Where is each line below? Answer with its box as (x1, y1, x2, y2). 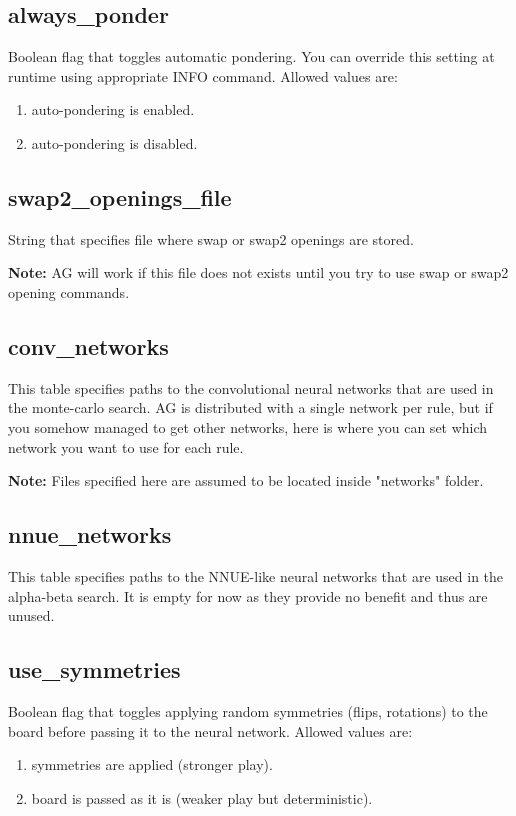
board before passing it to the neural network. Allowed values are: (8, 720, 413, 741)
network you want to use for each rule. (8, 436, 244, 457)
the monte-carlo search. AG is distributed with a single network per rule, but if (8, 397, 493, 418)
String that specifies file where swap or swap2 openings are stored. (8, 228, 414, 249)
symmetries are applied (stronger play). (31, 754, 273, 775)
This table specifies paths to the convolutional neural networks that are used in (8, 377, 494, 398)
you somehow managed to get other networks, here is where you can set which (8, 416, 488, 437)
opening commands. (8, 281, 130, 302)
